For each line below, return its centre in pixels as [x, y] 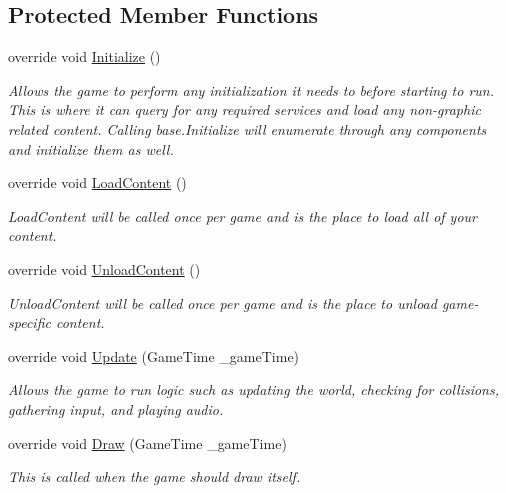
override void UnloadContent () [104, 268]
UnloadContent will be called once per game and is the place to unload [222, 302]
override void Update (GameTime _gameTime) [154, 355]
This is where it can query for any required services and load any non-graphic [244, 109]
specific [29, 322]
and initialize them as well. [91, 148]
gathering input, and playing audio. [116, 408]
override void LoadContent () [97, 182]
